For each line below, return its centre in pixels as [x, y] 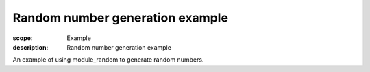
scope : [23, 38]
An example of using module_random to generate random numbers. [108, 60]
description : [30, 47]
